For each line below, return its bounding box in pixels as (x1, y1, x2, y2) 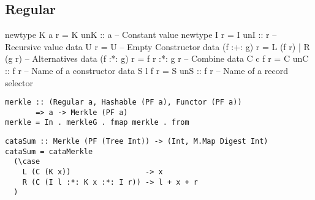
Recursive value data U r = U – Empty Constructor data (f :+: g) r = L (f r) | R (5, 40, 310, 53)
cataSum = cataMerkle (5, 147, 93, 156)
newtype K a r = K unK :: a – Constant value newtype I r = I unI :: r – (5, 28, 277, 41)
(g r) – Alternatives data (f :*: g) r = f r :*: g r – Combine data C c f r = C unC (5, 52, 309, 65)
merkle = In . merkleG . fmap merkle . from (5, 118, 189, 127)
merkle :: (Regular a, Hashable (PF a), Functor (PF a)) (5, 98, 242, 107)
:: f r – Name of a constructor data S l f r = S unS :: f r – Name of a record (5, 64, 288, 76)
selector (5, 76, 33, 89)
